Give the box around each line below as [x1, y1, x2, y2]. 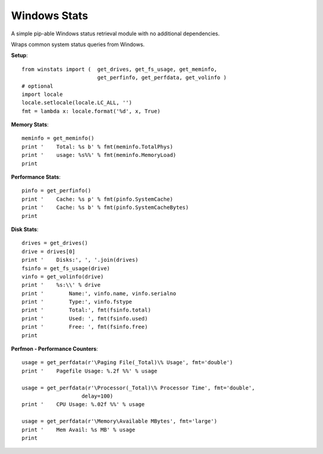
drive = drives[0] [22, 248, 76, 255]
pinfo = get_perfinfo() [22, 187, 92, 194]
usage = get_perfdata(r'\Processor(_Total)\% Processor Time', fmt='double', [22, 384, 255, 391]
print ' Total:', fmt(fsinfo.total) [22, 307, 151, 314]
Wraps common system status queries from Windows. [11, 41, 145, 48]
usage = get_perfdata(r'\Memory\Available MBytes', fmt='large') [22, 418, 218, 425]
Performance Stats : [11, 174, 61, 181]
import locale [22, 90, 63, 98]
